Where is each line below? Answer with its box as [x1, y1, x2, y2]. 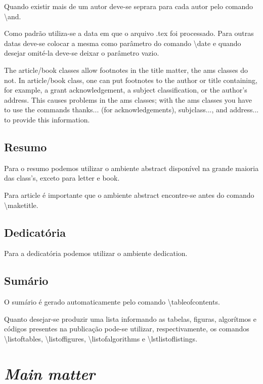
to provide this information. [4, 114, 90, 124]
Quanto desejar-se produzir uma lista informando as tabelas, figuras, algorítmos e [4, 313, 256, 324]
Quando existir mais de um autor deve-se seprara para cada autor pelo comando [4, 1, 253, 11]
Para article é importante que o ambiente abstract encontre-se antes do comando [4, 189, 254, 200]
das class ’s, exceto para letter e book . [4, 173, 120, 183]
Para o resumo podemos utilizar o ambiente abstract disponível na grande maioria [4, 162, 259, 173]
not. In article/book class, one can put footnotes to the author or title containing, [4, 74, 257, 85]
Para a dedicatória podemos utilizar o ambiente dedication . [4, 248, 188, 259]
